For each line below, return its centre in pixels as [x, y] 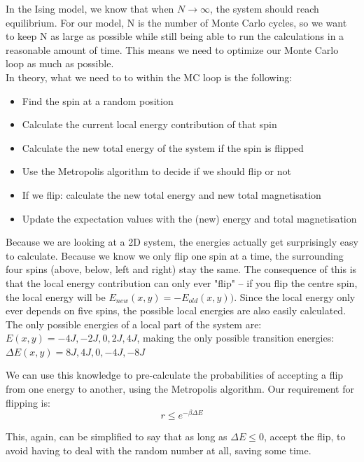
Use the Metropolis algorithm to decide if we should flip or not [156, 171]
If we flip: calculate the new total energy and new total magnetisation [171, 194]
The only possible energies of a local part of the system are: [134, 324]
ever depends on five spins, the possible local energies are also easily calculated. [176, 310]
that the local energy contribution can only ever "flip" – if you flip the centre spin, [182, 282]
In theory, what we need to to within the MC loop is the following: [149, 77]
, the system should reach [265, 8]
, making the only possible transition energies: [236, 338]
